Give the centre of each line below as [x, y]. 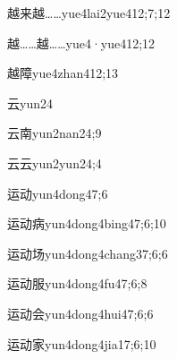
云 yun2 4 [30, 103]
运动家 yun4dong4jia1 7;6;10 [82, 343]
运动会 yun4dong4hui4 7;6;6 [80, 313]
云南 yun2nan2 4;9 [55, 133]
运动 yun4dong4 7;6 [58, 193]
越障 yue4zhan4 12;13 [63, 73]
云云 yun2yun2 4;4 [55, 162]
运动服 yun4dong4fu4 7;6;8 [77, 283]
